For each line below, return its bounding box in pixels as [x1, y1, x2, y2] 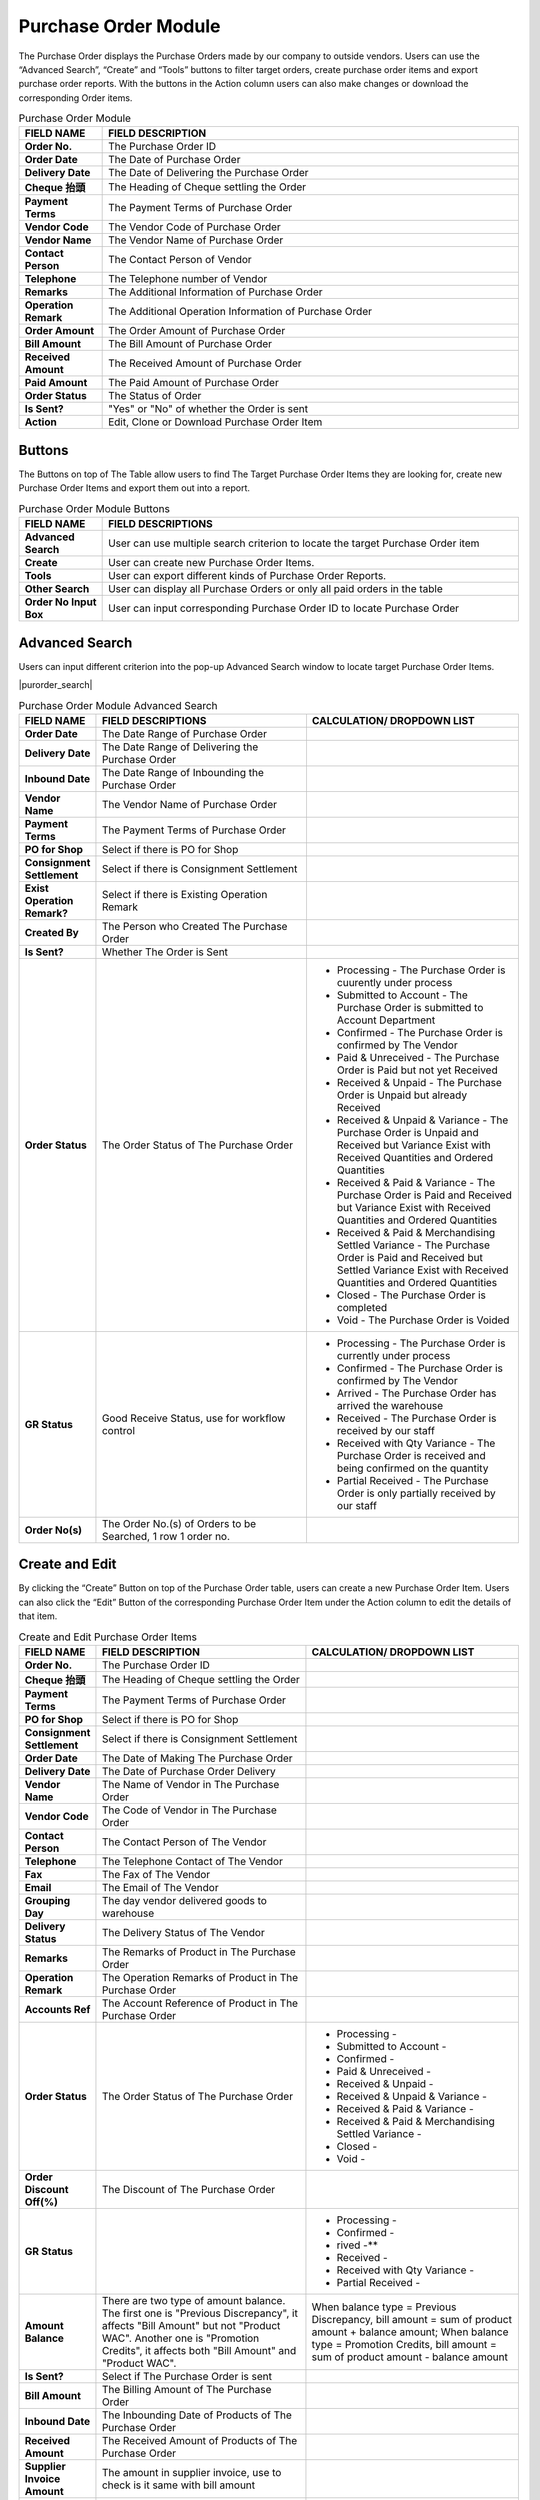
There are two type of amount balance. [101, 2293, 286, 2307]
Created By [24, 925, 79, 939]
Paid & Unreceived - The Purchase [336, 1050, 500, 1064]
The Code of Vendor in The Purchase [101, 1803, 277, 1817]
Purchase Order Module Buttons [18, 501, 170, 515]
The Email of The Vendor [101, 1880, 219, 1894]
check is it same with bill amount [101, 2478, 256, 2492]
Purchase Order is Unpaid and [336, 1125, 479, 1139]
